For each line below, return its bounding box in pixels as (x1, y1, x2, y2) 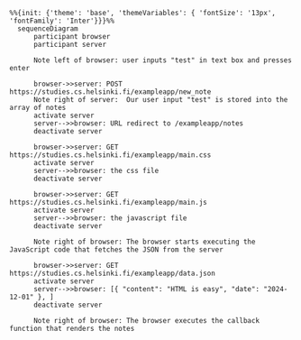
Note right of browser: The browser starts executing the (32, 237, 256, 246)
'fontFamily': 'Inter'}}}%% (9, 16, 115, 25)
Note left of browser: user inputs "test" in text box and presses (32, 56, 293, 65)
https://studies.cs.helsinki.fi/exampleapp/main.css (9, 151, 212, 160)
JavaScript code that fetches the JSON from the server (9, 245, 223, 254)
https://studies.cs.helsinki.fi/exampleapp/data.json (9, 269, 216, 278)
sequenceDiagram (17, 24, 78, 33)
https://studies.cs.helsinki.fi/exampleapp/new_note (9, 87, 212, 96)
